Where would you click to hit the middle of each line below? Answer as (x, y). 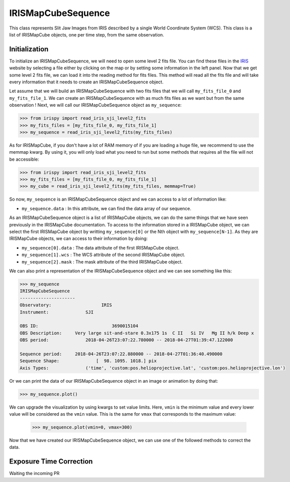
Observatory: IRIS (66, 305)
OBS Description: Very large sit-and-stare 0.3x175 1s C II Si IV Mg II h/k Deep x (137, 333)
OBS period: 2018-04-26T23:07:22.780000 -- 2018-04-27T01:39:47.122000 (126, 340)
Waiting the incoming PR (34, 474)
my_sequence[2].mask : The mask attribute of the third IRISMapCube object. (102, 261)
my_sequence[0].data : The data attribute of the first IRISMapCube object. (101, 247)
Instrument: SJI (57, 312)
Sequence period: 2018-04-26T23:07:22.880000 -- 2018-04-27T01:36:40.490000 (121, 354)
